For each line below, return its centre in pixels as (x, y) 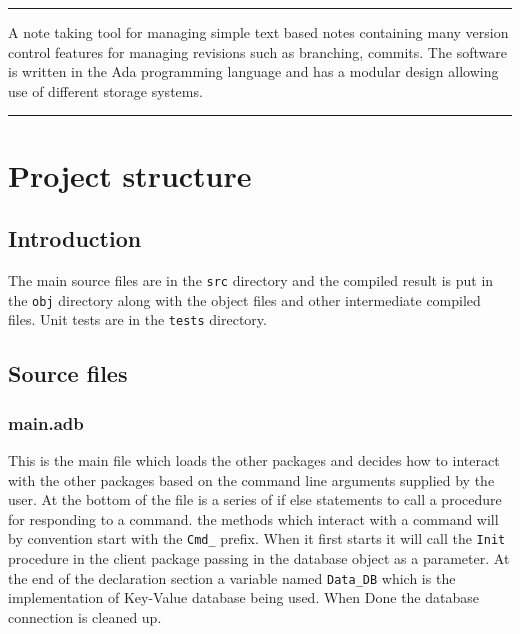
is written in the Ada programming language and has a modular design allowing (253, 71)
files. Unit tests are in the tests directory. (137, 319)
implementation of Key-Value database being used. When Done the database (243, 597)
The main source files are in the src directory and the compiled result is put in (251, 279)
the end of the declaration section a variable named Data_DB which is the (232, 577)
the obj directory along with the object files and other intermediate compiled (244, 299)
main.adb (46, 422)
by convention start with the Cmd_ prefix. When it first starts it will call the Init (257, 538)
